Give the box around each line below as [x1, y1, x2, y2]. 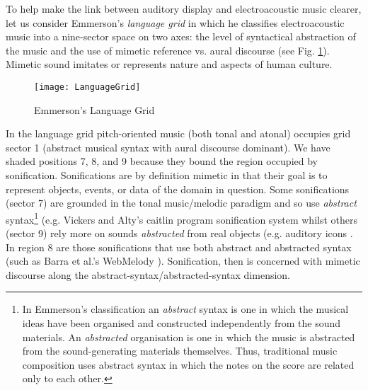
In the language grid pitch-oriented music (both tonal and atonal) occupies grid [6, 126, 351, 141]
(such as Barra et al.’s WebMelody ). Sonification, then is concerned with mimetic [6, 253, 360, 268]
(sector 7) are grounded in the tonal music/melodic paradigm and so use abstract [6, 195, 357, 210]
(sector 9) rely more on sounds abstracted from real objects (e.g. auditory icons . [6, 226, 353, 241]
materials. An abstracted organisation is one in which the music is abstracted [22, 329, 355, 344]
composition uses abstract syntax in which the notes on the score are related [22, 357, 355, 372]
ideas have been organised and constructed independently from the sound [22, 316, 341, 330]
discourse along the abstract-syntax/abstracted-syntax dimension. [6, 267, 290, 282]
